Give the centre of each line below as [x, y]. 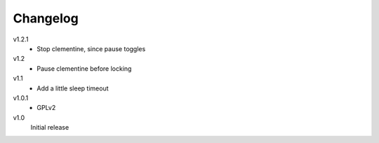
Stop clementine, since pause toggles [91, 48]
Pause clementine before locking [84, 68]
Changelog [46, 18]
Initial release [50, 128]
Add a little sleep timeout [73, 88]
